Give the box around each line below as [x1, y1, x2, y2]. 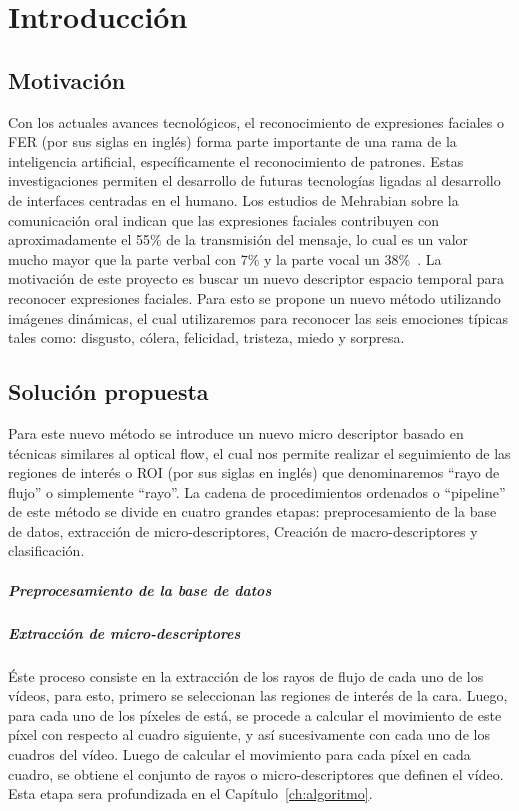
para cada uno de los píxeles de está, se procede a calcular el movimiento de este [8, 704, 502, 725]
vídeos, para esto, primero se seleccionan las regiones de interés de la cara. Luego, [8, 685, 508, 706]
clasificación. [8, 540, 85, 561]
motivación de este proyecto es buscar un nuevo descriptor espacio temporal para [8, 268, 505, 289]
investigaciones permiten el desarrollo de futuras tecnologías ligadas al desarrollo [8, 170, 501, 191]
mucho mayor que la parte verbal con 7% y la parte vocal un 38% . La [8, 248, 442, 269]
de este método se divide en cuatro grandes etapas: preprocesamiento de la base [8, 501, 497, 522]
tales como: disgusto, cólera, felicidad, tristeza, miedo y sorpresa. [8, 327, 405, 348]
